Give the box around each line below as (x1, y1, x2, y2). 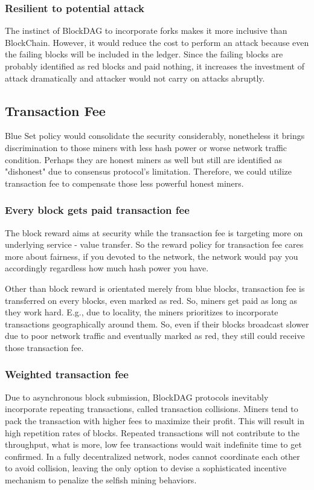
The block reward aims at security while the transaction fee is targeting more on (5, 226, 303, 239)
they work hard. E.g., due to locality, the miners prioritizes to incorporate (5, 306, 278, 318)
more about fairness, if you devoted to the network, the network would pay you (5, 250, 298, 262)
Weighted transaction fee (5, 367, 129, 382)
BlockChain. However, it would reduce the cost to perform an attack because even (5, 36, 309, 48)
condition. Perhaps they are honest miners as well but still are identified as (5, 153, 282, 166)
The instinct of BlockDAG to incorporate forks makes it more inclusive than (5, 24, 287, 37)
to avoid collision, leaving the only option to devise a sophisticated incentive (5, 462, 287, 474)
